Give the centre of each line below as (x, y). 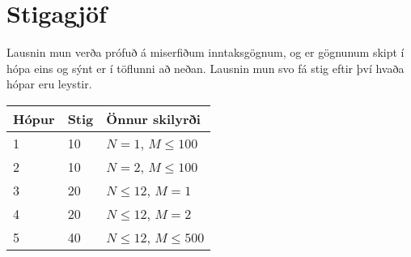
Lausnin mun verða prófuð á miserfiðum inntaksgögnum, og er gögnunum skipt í (205, 52)
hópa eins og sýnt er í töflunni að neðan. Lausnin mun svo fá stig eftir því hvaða (205, 68)
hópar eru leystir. (49, 84)
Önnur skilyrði (153, 118)
